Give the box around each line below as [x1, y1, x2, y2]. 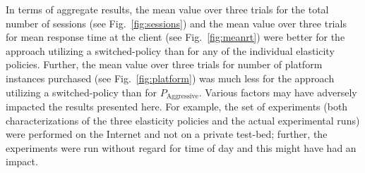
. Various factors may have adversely [198, 84, 357, 99]
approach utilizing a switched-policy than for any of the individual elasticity [6, 43, 335, 58]
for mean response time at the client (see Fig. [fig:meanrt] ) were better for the [6, 30, 345, 44]
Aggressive [166, 93, 199, 101]
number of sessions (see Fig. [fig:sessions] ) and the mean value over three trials [6, 15, 347, 30]
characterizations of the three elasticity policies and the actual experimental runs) [6, 113, 360, 127]
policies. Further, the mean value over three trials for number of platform [6, 57, 323, 72]
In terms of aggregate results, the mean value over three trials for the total [6, 2, 329, 16]
